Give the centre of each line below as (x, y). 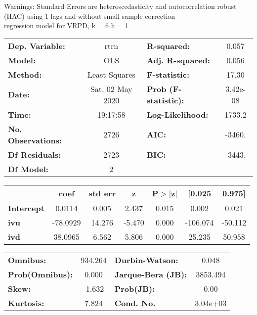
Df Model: (28, 169)
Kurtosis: (26, 303)
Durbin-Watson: (146, 260)
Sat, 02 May (111, 89)
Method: (25, 74)
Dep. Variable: (37, 45)
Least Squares (111, 74)
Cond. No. (135, 303)
